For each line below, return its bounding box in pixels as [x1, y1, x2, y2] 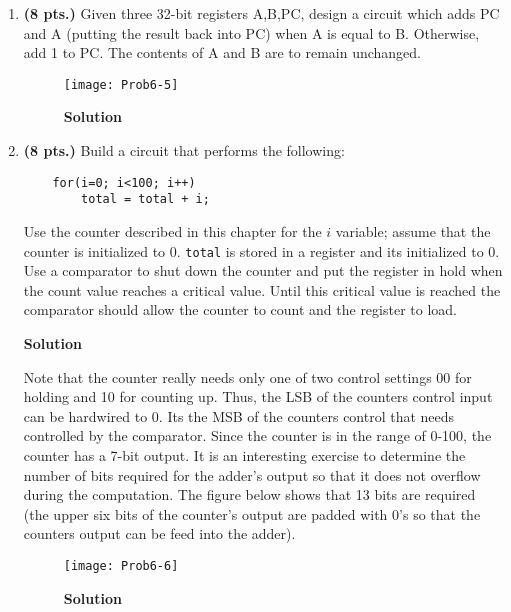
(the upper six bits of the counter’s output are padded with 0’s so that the [23, 503, 481, 524]
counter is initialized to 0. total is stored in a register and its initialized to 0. [23, 240, 500, 261]
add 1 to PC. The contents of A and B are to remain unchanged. [23, 42, 421, 63]
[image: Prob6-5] [63, 77, 179, 92]
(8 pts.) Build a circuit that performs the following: [23, 140, 345, 161]
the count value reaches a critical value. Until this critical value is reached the [23, 279, 501, 300]
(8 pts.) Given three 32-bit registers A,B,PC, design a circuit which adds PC [23, 3, 500, 23]
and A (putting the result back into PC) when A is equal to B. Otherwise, [23, 22, 480, 43]
